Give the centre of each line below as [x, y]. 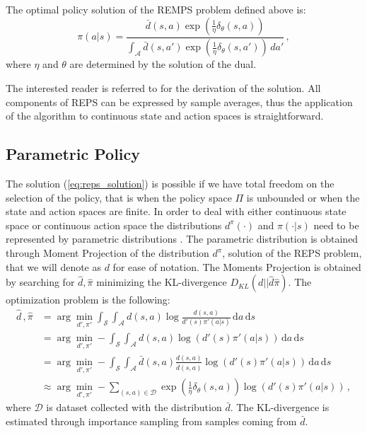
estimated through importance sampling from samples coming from [151, 421]
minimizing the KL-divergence [162, 282]
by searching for [40, 282]
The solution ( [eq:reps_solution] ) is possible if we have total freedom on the [170, 184]
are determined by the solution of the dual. [163, 64]
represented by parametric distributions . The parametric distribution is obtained [182, 239]
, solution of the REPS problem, [292, 253]
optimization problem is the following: [88, 300]
